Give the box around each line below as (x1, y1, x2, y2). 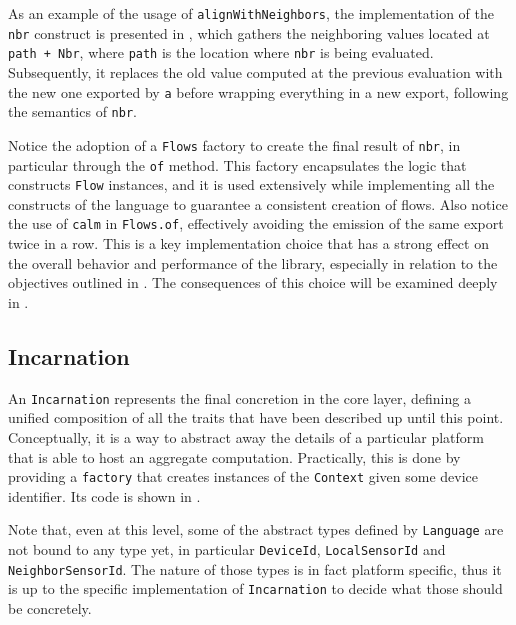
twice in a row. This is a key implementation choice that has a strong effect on (8, 233, 489, 254)
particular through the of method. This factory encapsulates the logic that (8, 154, 467, 175)
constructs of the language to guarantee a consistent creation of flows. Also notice (8, 193, 508, 214)
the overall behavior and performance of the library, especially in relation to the (8, 252, 498, 273)
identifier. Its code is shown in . (8, 485, 201, 506)
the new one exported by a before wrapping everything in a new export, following (8, 81, 509, 102)
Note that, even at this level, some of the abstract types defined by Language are (8, 519, 504, 540)
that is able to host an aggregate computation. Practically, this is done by (8, 446, 461, 467)
